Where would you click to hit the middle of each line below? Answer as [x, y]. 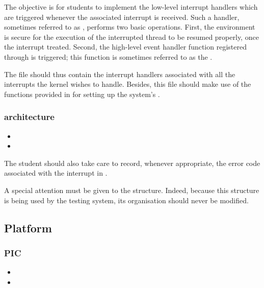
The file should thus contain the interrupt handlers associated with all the [120, 74]
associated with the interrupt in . [56, 173]
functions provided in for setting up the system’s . [82, 94]
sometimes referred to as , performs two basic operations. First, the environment [130, 27]
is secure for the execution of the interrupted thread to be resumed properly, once [131, 37]
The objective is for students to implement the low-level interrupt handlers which [131, 7]
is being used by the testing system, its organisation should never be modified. [126, 200]
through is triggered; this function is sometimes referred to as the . [108, 56]
